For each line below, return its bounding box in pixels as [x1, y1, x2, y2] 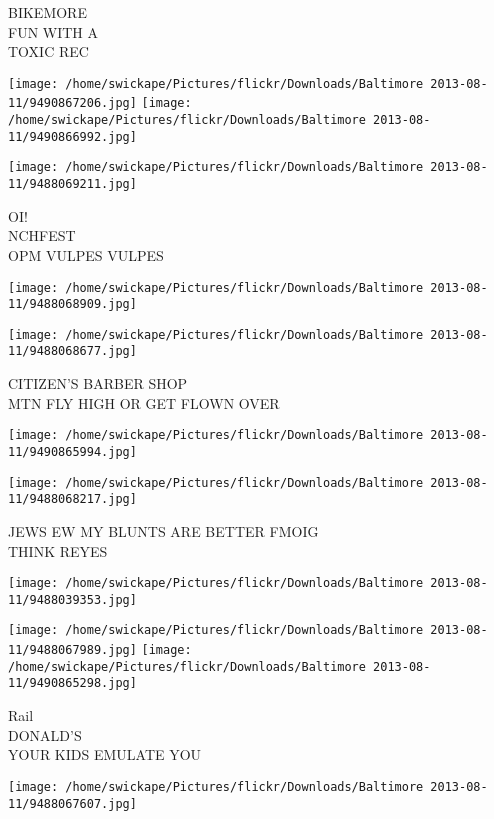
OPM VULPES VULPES [8, 244, 164, 265]
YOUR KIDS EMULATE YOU [8, 744, 202, 765]
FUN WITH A [8, 21, 99, 42]
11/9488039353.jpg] [8, 592, 137, 607]
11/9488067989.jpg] [8, 643, 137, 658]
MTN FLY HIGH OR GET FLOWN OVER [8, 392, 280, 413]
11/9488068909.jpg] [8, 297, 137, 312]
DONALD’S [8, 724, 82, 745]
